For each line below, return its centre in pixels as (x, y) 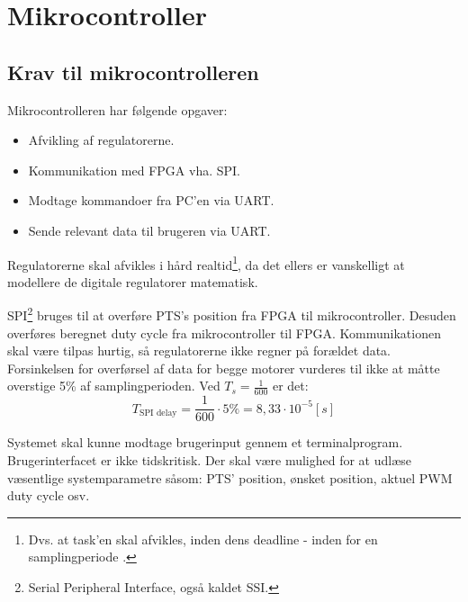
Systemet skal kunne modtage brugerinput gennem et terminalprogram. (205, 442)
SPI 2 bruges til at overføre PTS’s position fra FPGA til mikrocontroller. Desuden (232, 314)
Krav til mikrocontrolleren (133, 72)
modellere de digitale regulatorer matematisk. (133, 281)
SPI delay (158, 413)
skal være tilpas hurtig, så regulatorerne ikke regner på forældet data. (199, 350)
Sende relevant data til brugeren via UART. (149, 230)
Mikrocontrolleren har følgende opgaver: (117, 109)
